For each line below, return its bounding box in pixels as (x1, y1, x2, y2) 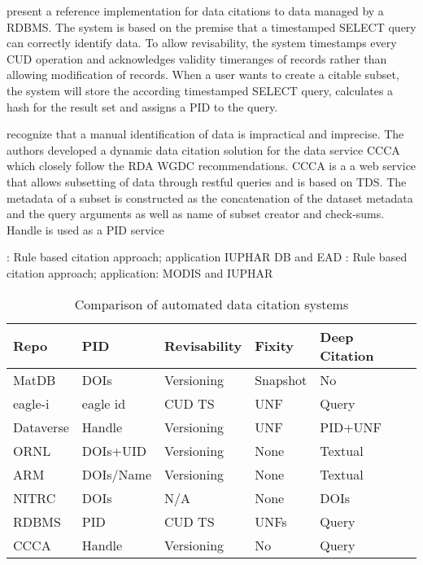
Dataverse (13, 417, 69, 436)
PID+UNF (320, 417, 382, 436)
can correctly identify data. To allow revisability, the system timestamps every (7, 34, 397, 51)
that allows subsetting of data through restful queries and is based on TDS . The (7, 173, 407, 190)
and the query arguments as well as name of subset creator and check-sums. (7, 205, 385, 222)
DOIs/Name (81, 464, 151, 484)
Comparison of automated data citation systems (74, 294, 349, 313)
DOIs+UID (81, 440, 146, 460)
